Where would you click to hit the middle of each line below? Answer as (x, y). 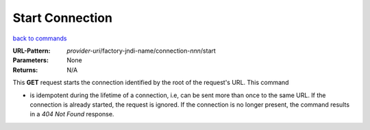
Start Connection (63, 18)
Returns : (25, 70)
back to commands (40, 38)
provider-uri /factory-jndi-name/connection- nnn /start (141, 51)
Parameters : (31, 60)
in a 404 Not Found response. (72, 114)
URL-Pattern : (32, 51)
